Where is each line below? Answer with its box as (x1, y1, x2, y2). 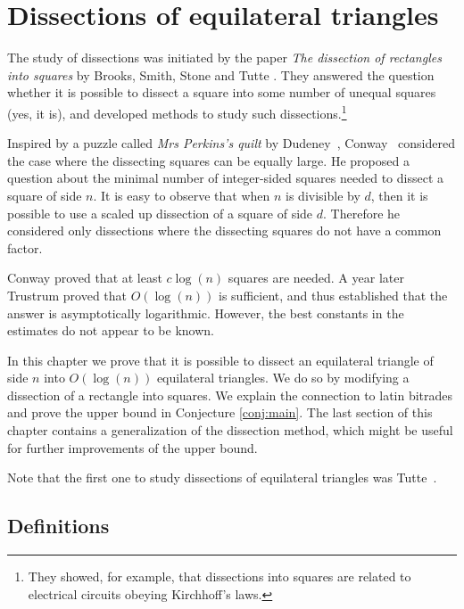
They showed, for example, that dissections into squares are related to (28, 567, 411, 586)
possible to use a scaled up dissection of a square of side (7, 203, 313, 222)
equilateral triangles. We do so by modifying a (156, 368, 410, 387)
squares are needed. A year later (228, 268, 404, 287)
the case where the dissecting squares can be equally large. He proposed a (7, 151, 410, 169)
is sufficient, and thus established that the (219, 285, 448, 304)
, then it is (370, 185, 428, 204)
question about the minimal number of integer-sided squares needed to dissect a (7, 169, 444, 187)
